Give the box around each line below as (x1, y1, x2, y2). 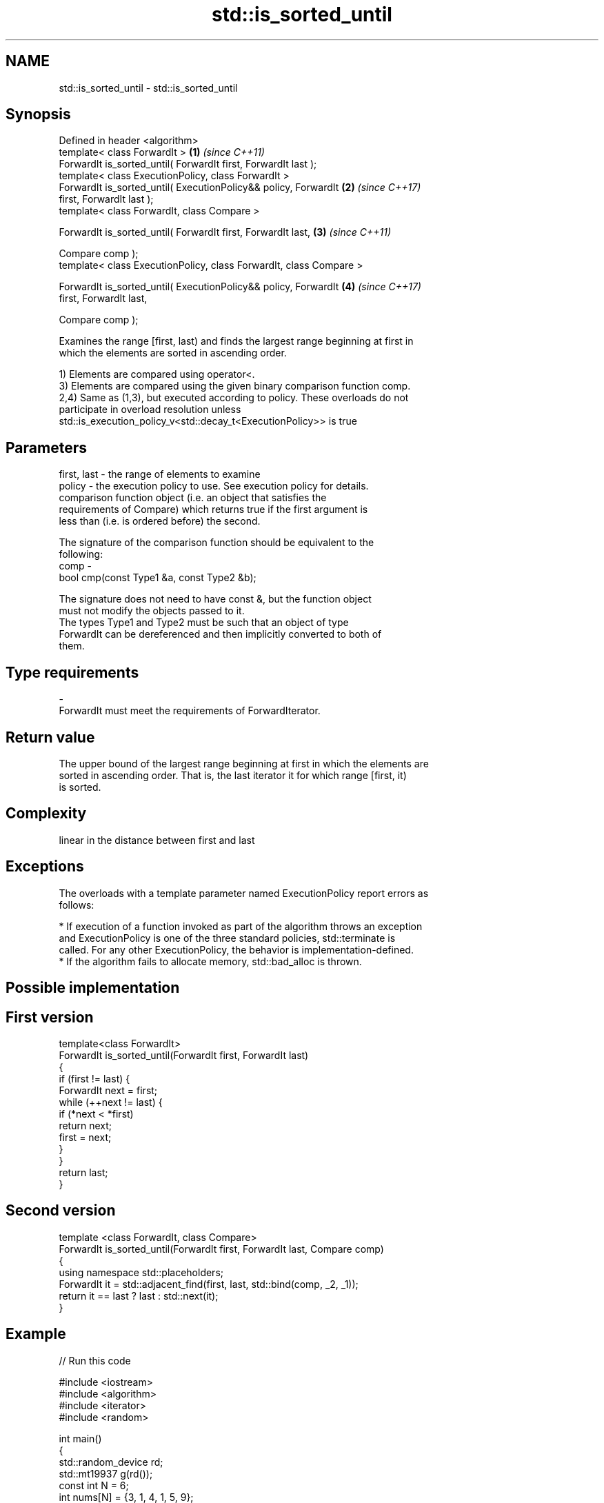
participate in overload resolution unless (59, 403, 241, 416)
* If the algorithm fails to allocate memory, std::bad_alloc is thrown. (59, 955, 362, 967)
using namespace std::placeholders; (59, 1266, 223, 1278)
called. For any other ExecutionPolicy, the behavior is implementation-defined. (59, 943, 414, 956)
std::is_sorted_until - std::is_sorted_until (59, 81, 238, 94)
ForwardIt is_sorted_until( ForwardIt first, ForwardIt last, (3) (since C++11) (59, 226, 392, 239)
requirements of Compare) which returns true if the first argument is (59, 503, 368, 516)
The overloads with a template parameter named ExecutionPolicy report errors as (59, 887, 429, 899)
